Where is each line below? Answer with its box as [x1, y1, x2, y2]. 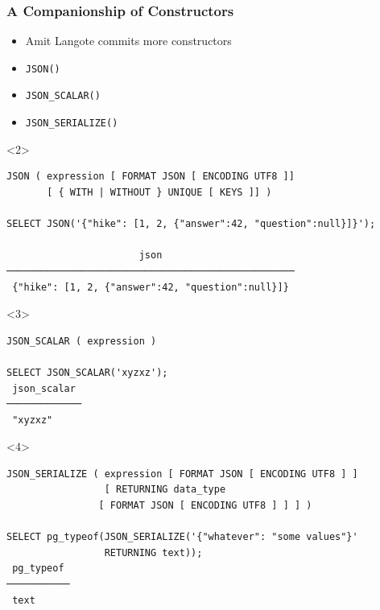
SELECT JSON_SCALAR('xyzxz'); [6, 366, 168, 378]
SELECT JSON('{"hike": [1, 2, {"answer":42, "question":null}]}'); [6, 218, 376, 230]
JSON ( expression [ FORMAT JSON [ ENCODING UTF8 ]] [6, 171, 295, 183]
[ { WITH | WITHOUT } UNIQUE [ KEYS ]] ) [47, 186, 272, 198]
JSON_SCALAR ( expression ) [6, 335, 157, 347]
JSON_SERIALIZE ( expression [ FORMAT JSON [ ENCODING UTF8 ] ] [6, 468, 358, 480]
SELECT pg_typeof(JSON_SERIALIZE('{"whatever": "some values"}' [6, 531, 358, 543]
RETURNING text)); [104, 546, 203, 558]
